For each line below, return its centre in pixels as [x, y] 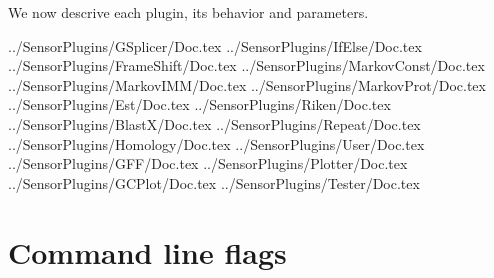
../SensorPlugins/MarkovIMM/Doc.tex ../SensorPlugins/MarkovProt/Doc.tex [247, 84]
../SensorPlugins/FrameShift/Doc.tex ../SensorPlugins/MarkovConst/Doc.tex [246, 65]
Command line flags [147, 251]
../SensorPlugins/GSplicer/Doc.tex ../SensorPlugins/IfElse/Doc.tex [215, 45]
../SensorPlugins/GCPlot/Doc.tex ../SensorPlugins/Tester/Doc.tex [214, 182]
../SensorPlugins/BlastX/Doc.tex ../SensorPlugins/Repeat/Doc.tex [214, 123]
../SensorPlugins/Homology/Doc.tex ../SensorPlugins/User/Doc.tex [216, 143]
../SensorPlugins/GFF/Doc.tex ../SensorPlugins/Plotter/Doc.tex [208, 163]
